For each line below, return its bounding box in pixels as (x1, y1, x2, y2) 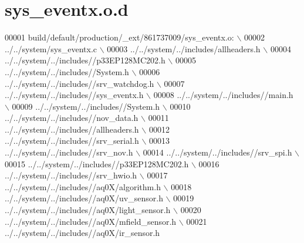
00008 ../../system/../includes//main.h (153, 89, 293, 101)
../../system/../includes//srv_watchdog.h (5, 77, 154, 89)
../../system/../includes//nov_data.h (5, 112, 139, 124)
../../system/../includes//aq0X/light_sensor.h (5, 204, 171, 216)
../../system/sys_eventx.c (5, 42, 97, 55)
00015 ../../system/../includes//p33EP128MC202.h (5, 157, 189, 170)
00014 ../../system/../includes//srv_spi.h (143, 146, 292, 158)
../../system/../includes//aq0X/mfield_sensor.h (5, 215, 177, 227)
